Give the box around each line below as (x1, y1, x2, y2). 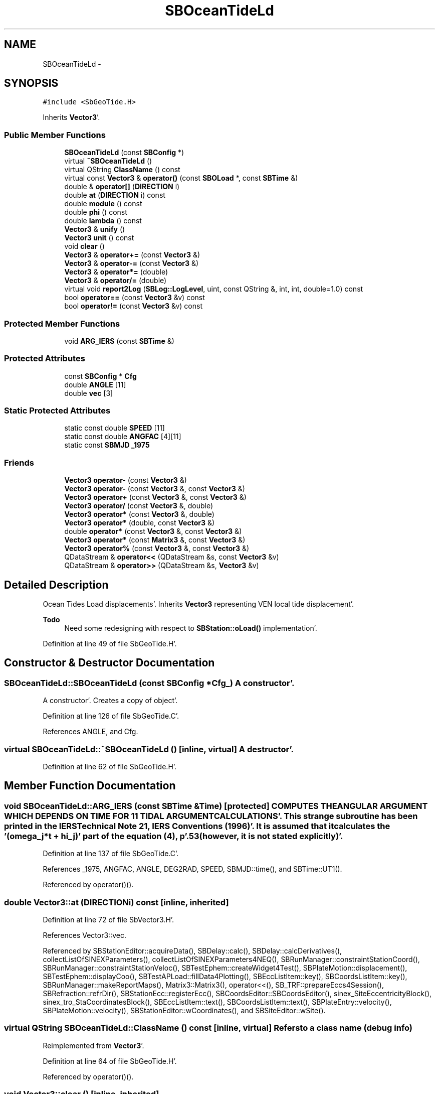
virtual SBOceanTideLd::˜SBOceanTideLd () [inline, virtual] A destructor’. (4, 744, 294, 754)
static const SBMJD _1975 (64, 441, 150, 450)
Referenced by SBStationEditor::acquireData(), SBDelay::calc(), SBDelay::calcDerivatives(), (43, 946, 342, 955)
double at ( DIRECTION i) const (64, 191, 165, 200)
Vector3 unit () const (64, 233, 134, 242)
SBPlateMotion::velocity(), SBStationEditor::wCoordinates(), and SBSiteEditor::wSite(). (43, 1006, 326, 1015)
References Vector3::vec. (43, 930, 126, 939)
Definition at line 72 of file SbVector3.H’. (43, 915, 174, 924)
